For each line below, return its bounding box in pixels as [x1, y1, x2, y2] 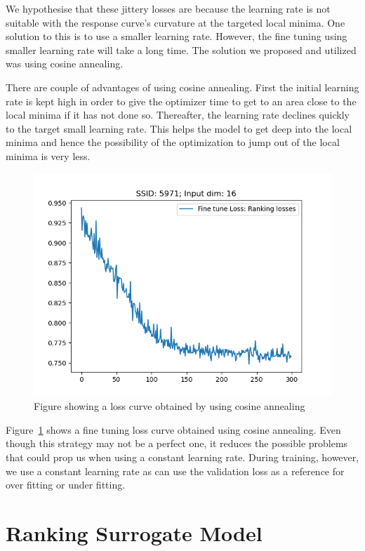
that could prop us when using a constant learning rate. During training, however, [6, 449, 359, 464]
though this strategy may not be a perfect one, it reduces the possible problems [6, 436, 348, 451]
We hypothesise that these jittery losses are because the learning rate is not [6, 1, 331, 15]
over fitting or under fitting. [6, 477, 126, 492]
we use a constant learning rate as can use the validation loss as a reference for [6, 463, 345, 478]
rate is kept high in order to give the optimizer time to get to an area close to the [6, 93, 357, 108]
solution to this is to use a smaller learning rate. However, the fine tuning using [6, 29, 347, 44]
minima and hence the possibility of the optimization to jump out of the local [6, 135, 340, 150]
